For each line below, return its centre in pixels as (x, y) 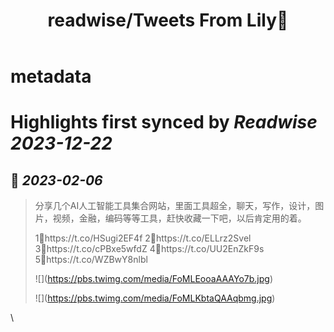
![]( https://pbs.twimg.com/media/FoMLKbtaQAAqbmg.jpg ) (155, 298)
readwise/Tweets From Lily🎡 (168, 20)
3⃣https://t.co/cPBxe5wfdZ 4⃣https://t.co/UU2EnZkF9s (149, 249)
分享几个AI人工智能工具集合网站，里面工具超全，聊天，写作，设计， (175, 206)
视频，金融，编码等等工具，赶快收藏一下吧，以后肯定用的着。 (179, 218)
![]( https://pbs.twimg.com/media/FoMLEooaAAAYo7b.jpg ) (153, 279)
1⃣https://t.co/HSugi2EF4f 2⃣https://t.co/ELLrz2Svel (143, 238)
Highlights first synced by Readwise (164, 122)
